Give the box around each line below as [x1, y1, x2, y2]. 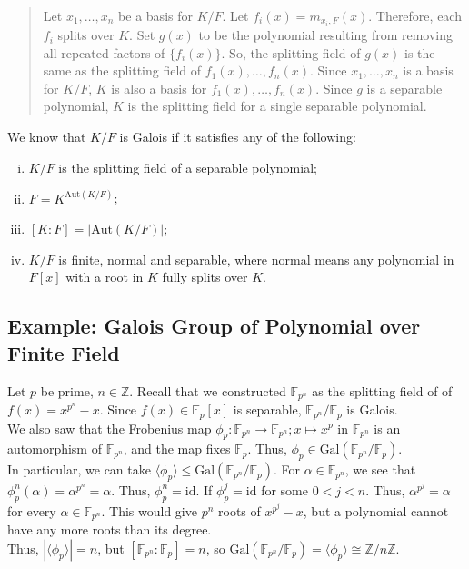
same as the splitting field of [43, 61, 202, 80]
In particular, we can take [7, 460, 151, 479]
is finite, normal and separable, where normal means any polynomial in [58, 249, 454, 268]
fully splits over [162, 267, 248, 286]
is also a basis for [111, 78, 207, 97]
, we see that [344, 460, 416, 479]
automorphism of [7, 439, 102, 458]
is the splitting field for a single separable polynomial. [127, 96, 427, 115]
